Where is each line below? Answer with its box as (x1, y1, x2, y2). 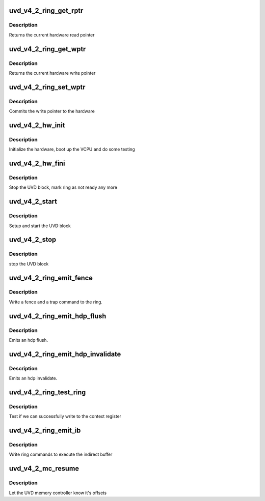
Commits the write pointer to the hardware (9, 108, 95, 114)
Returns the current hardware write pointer (9, 70, 96, 76)
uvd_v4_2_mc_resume (9, 465, 79, 473)
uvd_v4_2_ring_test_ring (9, 388, 86, 396)
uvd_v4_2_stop (9, 236, 56, 244)
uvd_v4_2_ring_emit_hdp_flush (9, 312, 106, 320)
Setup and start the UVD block (9, 223, 71, 229)
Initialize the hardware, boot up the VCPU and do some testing (9, 147, 135, 152)
